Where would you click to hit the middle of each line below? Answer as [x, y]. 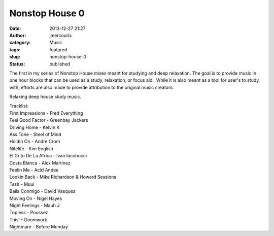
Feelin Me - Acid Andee [34, 170]
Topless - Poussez [29, 213]
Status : [17, 64]
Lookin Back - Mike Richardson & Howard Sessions [63, 177]
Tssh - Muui [22, 184]
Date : [15, 28]
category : [20, 43]
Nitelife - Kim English [31, 148]
